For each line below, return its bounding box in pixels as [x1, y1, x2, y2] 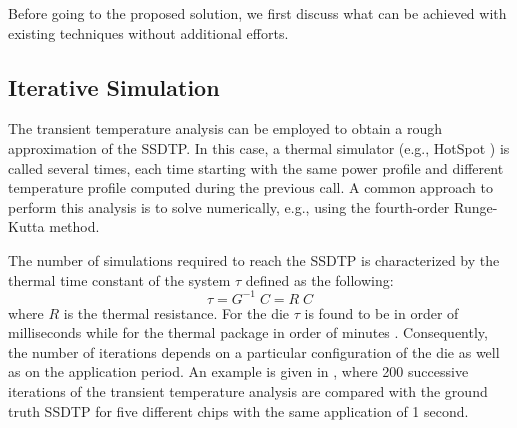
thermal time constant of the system [8, 269, 231, 290]
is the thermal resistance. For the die [63, 302, 290, 323]
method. [49, 216, 100, 237]
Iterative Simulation [8, 71, 220, 102]
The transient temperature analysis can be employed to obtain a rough [8, 118, 442, 139]
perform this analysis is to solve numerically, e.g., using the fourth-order [8, 196, 450, 217]
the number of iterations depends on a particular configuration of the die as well [8, 341, 500, 362]
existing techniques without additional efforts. [8, 22, 289, 43]
